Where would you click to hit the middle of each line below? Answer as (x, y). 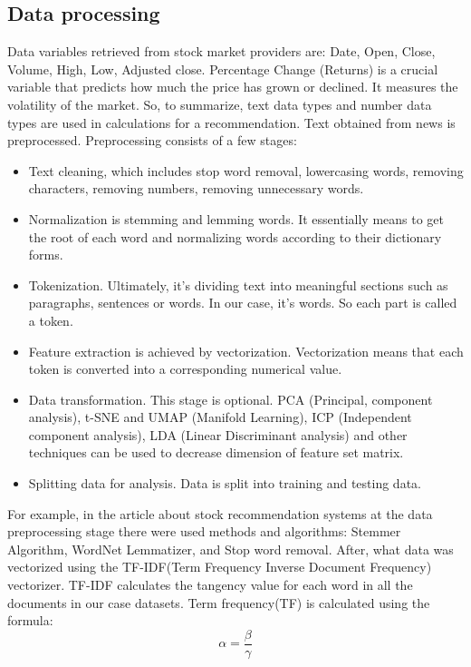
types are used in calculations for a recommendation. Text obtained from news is (231, 122)
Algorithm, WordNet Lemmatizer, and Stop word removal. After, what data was (231, 549)
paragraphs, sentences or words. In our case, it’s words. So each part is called (243, 303)
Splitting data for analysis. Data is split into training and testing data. (225, 483)
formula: (30, 620)
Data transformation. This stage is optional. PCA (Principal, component (231, 399)
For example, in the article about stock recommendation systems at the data (220, 513)
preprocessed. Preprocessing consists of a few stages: (152, 140)
